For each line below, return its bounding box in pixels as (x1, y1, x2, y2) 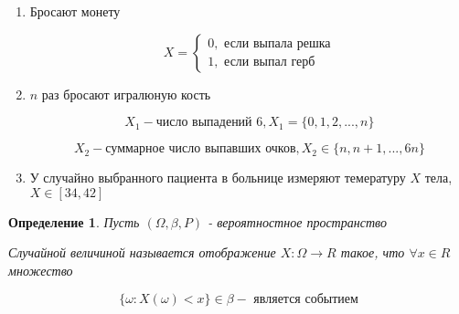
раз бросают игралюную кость (41, 84, 211, 103)
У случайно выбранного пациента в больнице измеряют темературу (29, 168, 406, 187)
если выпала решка (224, 37, 331, 50)
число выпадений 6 (155, 116, 263, 130)
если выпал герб (224, 55, 315, 68)
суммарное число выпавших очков (105, 142, 296, 156)
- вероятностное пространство (208, 212, 387, 231)
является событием (253, 292, 358, 306)
